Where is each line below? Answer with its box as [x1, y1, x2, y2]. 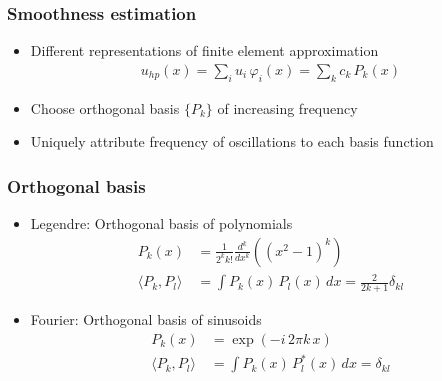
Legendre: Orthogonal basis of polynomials [30, 213, 293, 234]
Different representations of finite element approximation [30, 40, 379, 61]
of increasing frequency [217, 97, 358, 118]
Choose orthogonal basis [30, 97, 180, 118]
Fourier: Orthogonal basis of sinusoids [30, 309, 262, 330]
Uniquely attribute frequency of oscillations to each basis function [30, 131, 434, 152]
